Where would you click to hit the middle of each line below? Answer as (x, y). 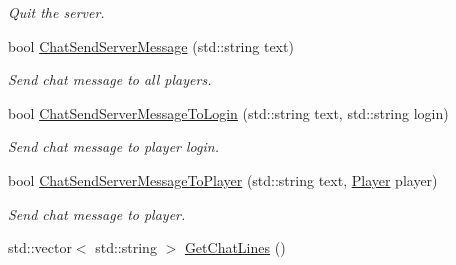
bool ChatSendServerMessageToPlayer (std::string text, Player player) (223, 179)
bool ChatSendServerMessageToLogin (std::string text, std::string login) (228, 112)
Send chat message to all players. (110, 79)
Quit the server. (56, 12)
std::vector (40, 247)
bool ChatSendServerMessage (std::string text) (151, 45)
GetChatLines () (235, 247)
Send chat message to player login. (113, 146)
